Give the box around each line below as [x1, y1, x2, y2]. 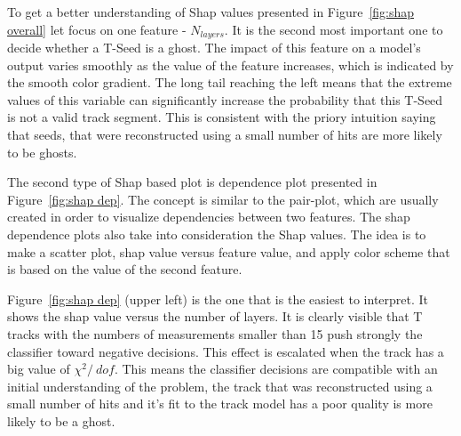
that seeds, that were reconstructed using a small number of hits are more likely [7, 125, 442, 144]
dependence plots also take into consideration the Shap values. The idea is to [7, 224, 426, 243]
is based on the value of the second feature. [7, 260, 242, 279]
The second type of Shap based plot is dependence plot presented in [7, 173, 378, 191]
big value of [7, 359, 70, 378]
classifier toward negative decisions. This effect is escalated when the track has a [7, 342, 444, 360]
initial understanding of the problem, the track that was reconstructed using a [7, 376, 433, 395]
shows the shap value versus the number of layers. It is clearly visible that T [7, 307, 423, 326]
